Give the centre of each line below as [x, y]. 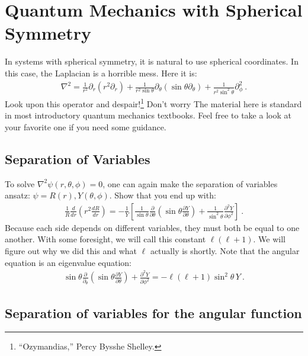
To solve [20, 183]
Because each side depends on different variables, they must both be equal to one [152, 227]
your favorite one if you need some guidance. [86, 126]
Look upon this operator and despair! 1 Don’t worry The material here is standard [153, 102]
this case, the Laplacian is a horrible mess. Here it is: [101, 73]
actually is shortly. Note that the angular [225, 250]
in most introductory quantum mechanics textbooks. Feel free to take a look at [148, 115]
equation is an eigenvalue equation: [68, 262]
